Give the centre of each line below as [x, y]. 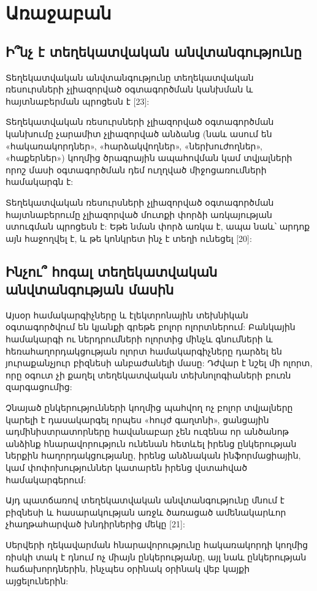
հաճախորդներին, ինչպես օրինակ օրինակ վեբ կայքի [128, 569]
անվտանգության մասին [90, 289]
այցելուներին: [37, 580]
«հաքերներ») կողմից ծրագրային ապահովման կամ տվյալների [149, 158]
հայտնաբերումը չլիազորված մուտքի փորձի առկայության [139, 214]
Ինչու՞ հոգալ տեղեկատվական [112, 271]
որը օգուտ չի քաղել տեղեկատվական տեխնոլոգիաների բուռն [148, 375]
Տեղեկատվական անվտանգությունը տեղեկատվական [130, 77]
